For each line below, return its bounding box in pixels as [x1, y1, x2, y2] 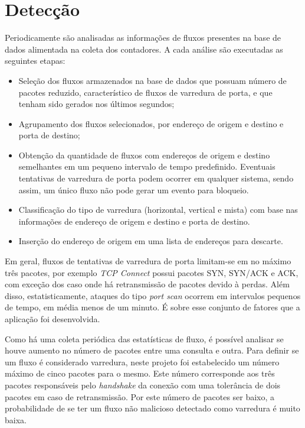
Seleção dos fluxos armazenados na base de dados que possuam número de [18, 74, 287, 86]
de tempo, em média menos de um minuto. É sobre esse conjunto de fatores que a [5, 301, 300, 313]
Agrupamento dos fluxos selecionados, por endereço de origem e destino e [18, 117, 284, 129]
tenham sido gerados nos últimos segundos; [18, 98, 175, 110]
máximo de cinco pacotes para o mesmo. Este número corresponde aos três [5, 367, 275, 380]
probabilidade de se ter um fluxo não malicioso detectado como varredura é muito [5, 402, 300, 414]
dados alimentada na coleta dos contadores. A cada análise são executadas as [5, 43, 283, 55]
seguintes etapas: [5, 54, 65, 67]
